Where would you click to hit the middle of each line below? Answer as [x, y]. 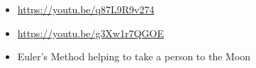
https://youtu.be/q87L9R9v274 [86, 9]
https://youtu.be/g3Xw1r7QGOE [90, 33]
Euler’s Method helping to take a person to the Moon [134, 56]
